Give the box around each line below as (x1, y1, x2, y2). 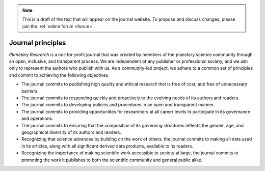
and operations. (21, 115, 53, 121)
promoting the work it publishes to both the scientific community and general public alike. (21, 157, 203, 163)
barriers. (21, 88, 39, 94)
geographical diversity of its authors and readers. (21, 129, 121, 135)
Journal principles (9, 38, 66, 47)
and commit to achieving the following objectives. (9, 72, 110, 78)
